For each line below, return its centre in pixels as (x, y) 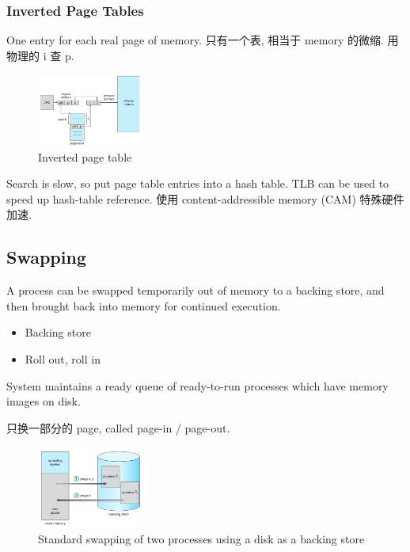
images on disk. (44, 401)
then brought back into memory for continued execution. (144, 305)
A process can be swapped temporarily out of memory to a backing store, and (196, 290)
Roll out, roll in (63, 358)
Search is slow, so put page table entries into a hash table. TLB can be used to (198, 183)
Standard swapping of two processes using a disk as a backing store (201, 538)
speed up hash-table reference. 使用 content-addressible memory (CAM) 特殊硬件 (205, 198)
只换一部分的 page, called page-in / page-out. (118, 427)
